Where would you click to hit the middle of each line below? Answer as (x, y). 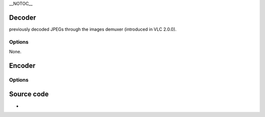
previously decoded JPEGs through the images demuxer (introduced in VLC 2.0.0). (93, 29)
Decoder (23, 17)
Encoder (22, 65)
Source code (29, 94)
